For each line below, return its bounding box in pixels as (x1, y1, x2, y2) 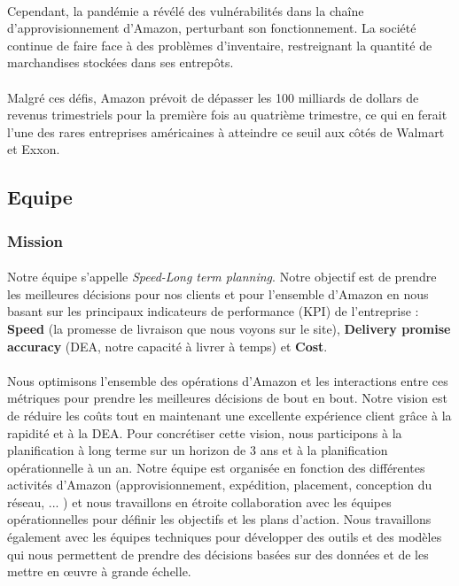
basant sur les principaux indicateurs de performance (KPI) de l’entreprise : (7, 302, 419, 320)
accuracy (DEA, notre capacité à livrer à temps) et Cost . (7, 336, 328, 355)
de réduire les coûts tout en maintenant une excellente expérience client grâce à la (7, 405, 452, 424)
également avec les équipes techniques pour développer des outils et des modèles (7, 528, 442, 546)
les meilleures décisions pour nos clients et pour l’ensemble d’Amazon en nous (7, 284, 429, 303)
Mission (7, 229, 64, 251)
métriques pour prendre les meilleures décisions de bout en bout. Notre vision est (7, 389, 447, 407)
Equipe (7, 183, 73, 211)
